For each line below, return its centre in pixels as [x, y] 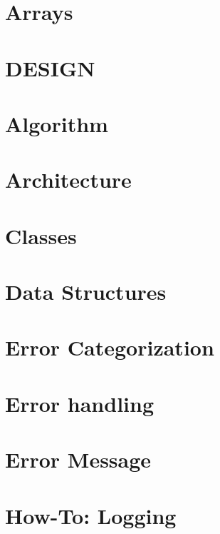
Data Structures [86, 292]
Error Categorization [110, 347]
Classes [41, 235]
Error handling [79, 403]
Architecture [68, 180]
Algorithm [57, 123]
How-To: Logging [91, 515]
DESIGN [50, 67]
